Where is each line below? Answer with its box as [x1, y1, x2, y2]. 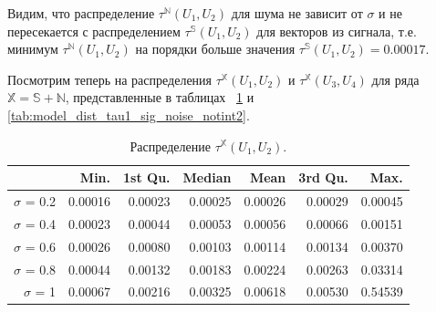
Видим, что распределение [7, 4, 155, 22]
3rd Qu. [298, 168, 348, 187]
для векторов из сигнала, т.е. [256, 21, 417, 40]
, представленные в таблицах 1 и [65, 88, 254, 107]
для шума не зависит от [231, 4, 363, 22]
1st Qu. [123, 168, 171, 187]
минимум [7, 39, 58, 58]
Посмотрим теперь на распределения [7, 69, 213, 88]
